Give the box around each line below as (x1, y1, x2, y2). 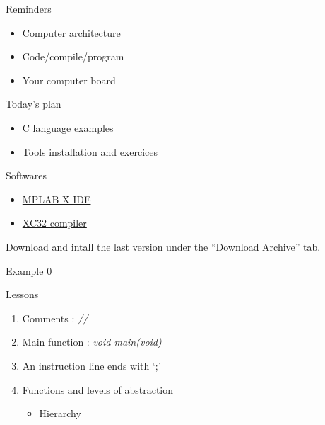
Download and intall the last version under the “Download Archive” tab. (6, 239, 321, 254)
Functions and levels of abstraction (22, 382, 174, 397)
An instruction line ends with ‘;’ (22, 358, 161, 373)
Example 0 (6, 263, 52, 278)
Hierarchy (39, 406, 81, 421)
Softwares (6, 168, 47, 183)
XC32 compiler (22, 215, 87, 230)
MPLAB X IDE (22, 191, 91, 206)
